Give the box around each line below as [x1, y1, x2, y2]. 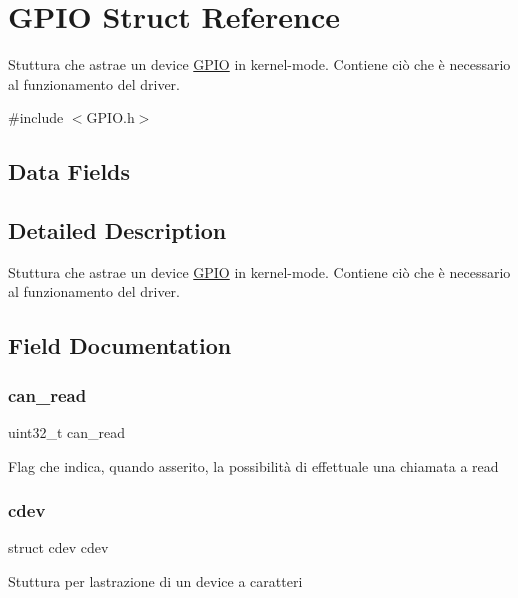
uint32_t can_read [8, 422, 126, 443]
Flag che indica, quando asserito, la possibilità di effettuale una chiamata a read [8, 455, 499, 476]
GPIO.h [86, 107, 135, 128]
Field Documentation [8, 330, 232, 361]
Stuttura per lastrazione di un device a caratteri [8, 571, 303, 592]
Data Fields [8, 156, 131, 187]
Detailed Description [8, 215, 227, 246]
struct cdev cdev [8, 537, 109, 558]
